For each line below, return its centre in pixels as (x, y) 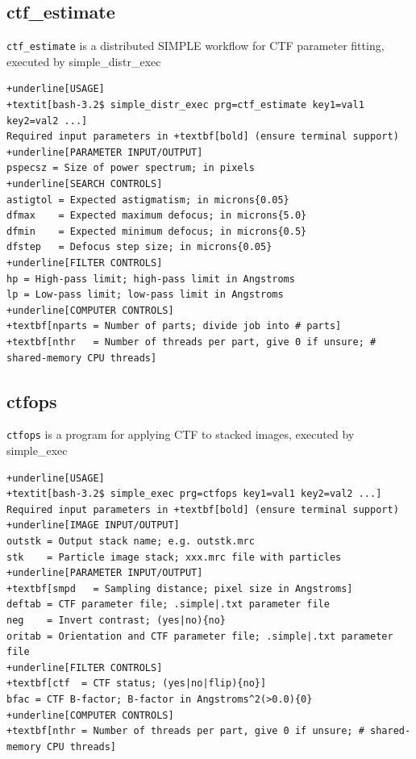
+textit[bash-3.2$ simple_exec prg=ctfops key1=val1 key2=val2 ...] (194, 494)
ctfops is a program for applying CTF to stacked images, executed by (181, 434)
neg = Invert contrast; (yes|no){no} (116, 620)
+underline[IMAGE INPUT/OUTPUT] (93, 525)
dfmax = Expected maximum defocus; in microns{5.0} (157, 216)
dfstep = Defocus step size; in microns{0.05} (139, 247)
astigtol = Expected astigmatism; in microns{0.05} (148, 200)
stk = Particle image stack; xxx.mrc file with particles (174, 557)
